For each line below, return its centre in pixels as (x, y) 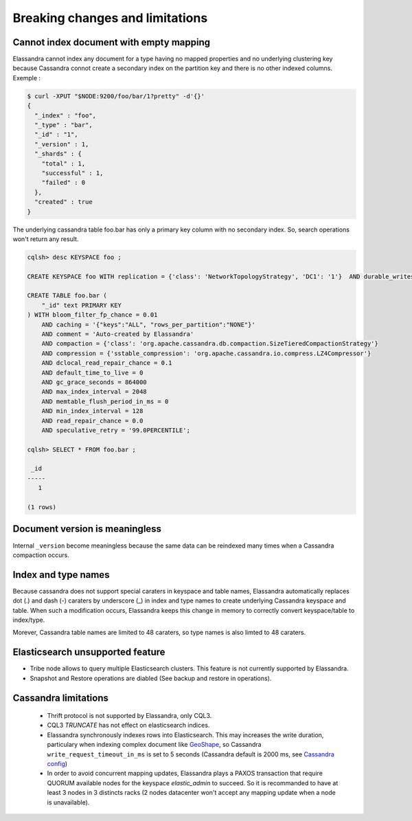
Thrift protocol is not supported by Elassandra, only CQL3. (129, 716)
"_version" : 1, (62, 144)
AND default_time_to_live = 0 (92, 372)
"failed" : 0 (64, 183)
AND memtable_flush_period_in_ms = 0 (105, 401)
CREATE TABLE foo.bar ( (67, 296)
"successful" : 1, (72, 173)
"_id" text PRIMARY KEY (81, 305)
